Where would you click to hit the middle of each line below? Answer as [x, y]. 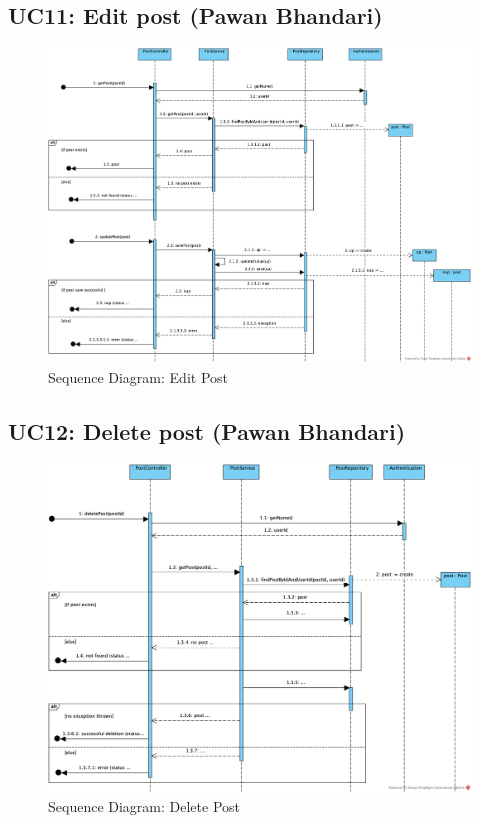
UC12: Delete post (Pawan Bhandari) [207, 430]
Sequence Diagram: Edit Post [138, 376]
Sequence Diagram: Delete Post [144, 806]
